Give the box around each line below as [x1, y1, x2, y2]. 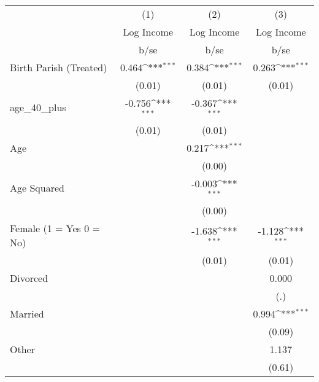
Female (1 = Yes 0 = [10, 220, 100, 235]
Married [10, 306, 44, 321]
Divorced [10, 270, 48, 285]
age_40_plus [10, 100, 66, 115]
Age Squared [10, 181, 64, 195]
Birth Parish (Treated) [10, 60, 107, 74]
